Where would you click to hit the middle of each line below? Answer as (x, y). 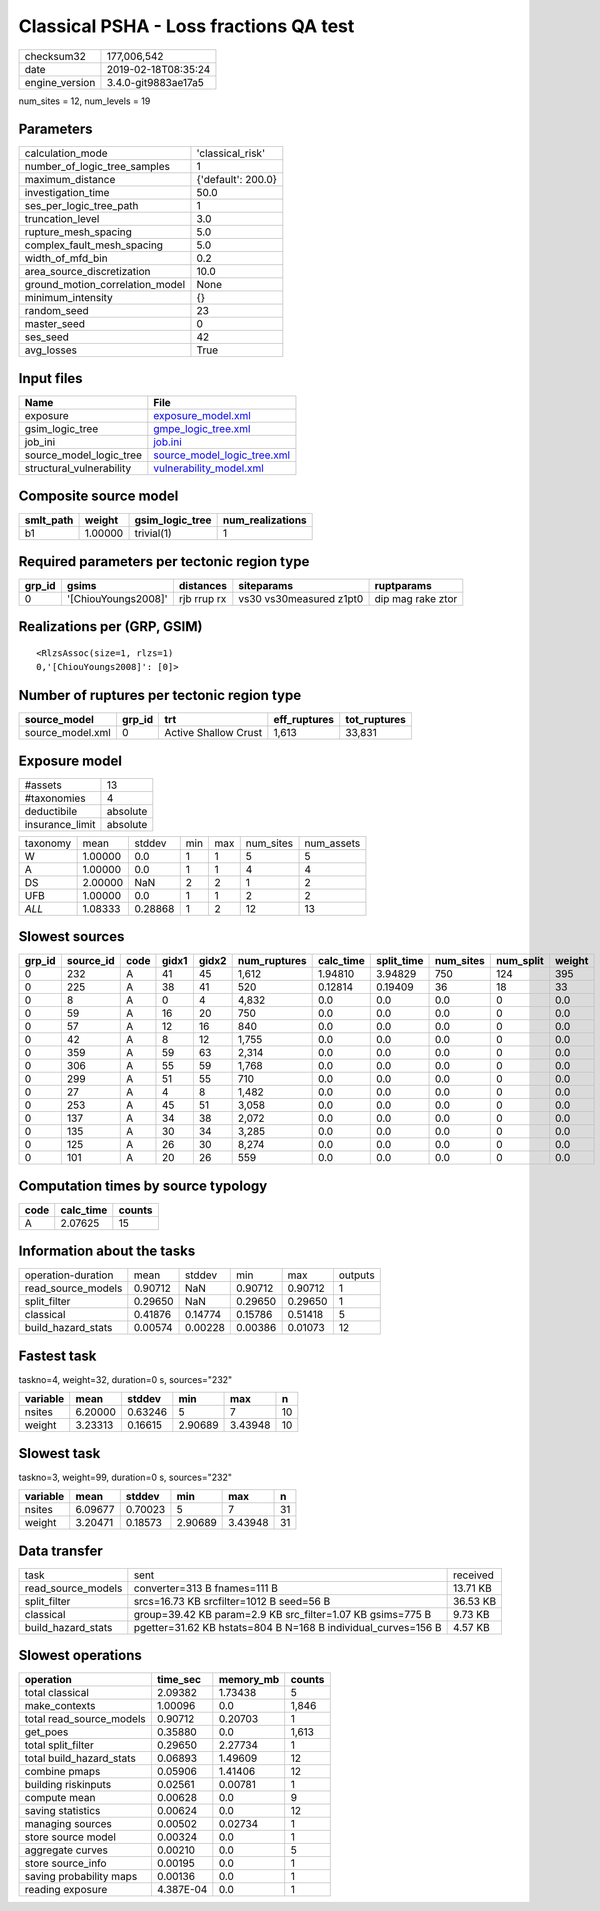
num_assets (332, 843)
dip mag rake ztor (416, 598)
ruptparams (403, 585)
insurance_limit (60, 824)
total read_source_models (85, 1719)
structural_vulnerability (78, 468)
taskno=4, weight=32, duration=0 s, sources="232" (125, 1379)
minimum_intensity (69, 298)
